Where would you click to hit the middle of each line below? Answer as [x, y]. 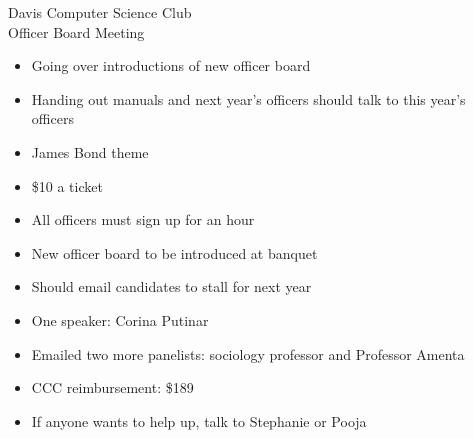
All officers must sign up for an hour [143, 219]
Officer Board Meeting [76, 31]
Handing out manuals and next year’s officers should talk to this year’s [248, 98]
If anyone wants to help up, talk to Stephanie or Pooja [199, 420]
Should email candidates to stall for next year [171, 286]
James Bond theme [90, 151]
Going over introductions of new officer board [171, 65]
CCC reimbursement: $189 [112, 387]
